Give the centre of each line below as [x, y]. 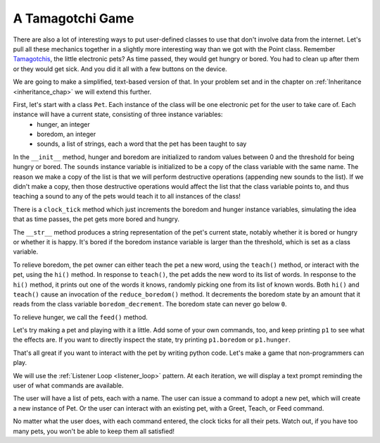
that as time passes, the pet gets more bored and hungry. [96, 219]
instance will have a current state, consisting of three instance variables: [118, 114]
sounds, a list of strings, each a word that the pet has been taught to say [142, 144]
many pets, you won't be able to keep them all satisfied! [94, 431]
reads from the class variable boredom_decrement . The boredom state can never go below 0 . [150, 304]
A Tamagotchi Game [74, 18]
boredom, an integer [66, 135]
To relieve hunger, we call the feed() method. [80, 317]
